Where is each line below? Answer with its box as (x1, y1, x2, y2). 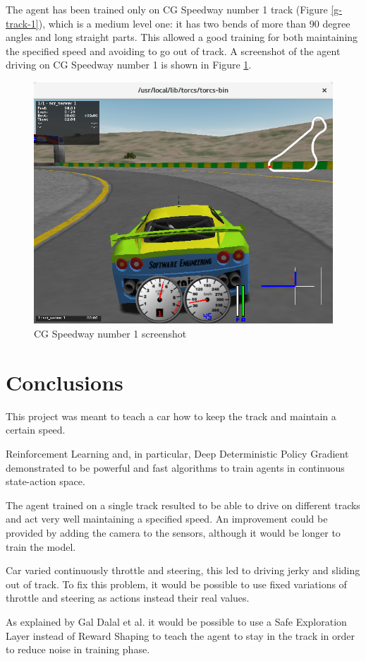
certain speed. (6, 422, 66, 437)
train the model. (6, 539, 76, 554)
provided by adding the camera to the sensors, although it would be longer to (6, 525, 341, 540)
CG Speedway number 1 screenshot (34, 326, 187, 341)
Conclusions (6, 367, 123, 396)
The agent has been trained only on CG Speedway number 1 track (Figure (6, 2, 328, 16)
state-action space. (6, 474, 85, 489)
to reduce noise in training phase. (6, 642, 150, 657)
